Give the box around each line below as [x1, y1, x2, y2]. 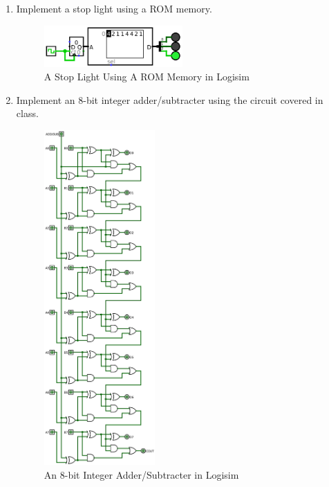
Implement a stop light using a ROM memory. [16, 1, 212, 15]
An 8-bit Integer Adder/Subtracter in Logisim [44, 467, 239, 481]
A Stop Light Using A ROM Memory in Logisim [44, 69, 250, 84]
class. [16, 106, 39, 121]
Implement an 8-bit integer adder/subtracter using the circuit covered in [16, 92, 323, 107]
